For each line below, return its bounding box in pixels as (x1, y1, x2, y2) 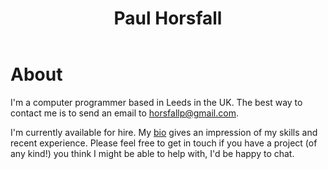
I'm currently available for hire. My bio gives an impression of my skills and (10, 126, 318, 138)
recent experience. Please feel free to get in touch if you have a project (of (10, 137, 318, 149)
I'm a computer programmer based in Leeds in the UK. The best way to (10, 96, 303, 108)
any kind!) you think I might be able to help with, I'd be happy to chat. (10, 147, 295, 159)
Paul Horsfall (113, 7, 223, 30)
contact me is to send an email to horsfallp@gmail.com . (10, 107, 239, 119)
